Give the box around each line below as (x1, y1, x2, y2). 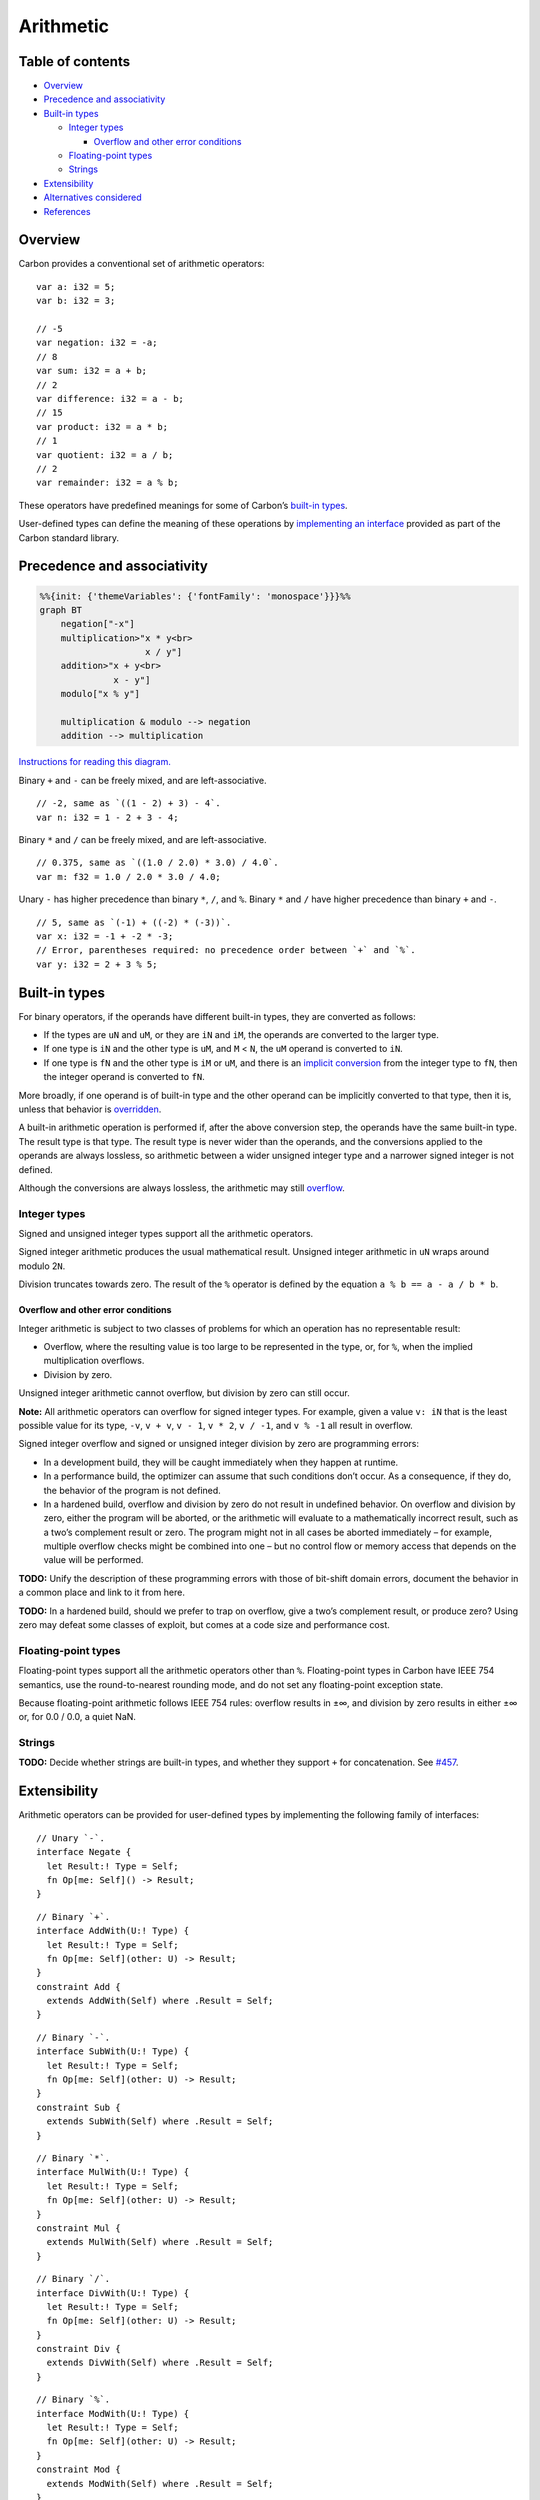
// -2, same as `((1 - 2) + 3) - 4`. (36, 798, 222, 809)
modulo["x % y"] (60, 688, 140, 700)
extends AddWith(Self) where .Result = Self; (46, 1995, 274, 2007)
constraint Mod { (36, 2464, 121, 2475)
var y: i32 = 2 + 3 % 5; (36, 958, 158, 970)
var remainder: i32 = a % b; (36, 477, 179, 489)
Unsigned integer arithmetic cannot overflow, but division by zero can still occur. (18, 1387, 350, 1399)
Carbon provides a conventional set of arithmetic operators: (18, 258, 265, 270)
